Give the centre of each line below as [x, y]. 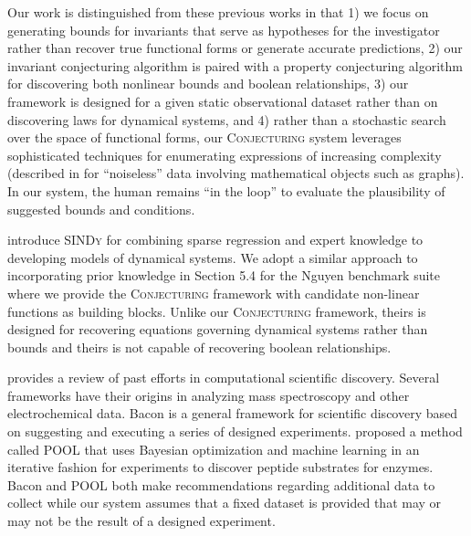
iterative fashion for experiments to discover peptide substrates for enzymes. [220, 467]
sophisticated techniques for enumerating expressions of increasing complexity [225, 155]
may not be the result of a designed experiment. [141, 521]
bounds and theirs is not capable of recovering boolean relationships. [199, 347]
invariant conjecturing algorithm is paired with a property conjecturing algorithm [235, 65]
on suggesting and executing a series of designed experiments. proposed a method [235, 431]
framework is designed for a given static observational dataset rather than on [223, 101]
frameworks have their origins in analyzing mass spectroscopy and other [209, 395]
